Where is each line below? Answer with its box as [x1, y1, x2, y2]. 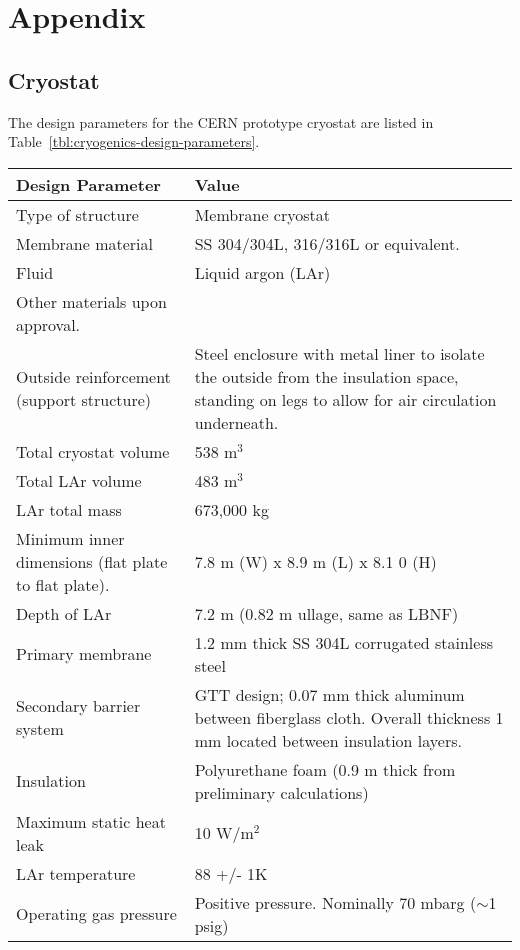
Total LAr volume [16, 468, 142, 492]
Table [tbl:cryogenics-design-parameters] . [8, 131, 260, 152]
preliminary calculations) [194, 780, 369, 804]
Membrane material [16, 231, 153, 255]
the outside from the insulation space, [194, 364, 459, 388]
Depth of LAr [16, 601, 112, 625]
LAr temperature [16, 861, 136, 885]
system [16, 717, 64, 741]
